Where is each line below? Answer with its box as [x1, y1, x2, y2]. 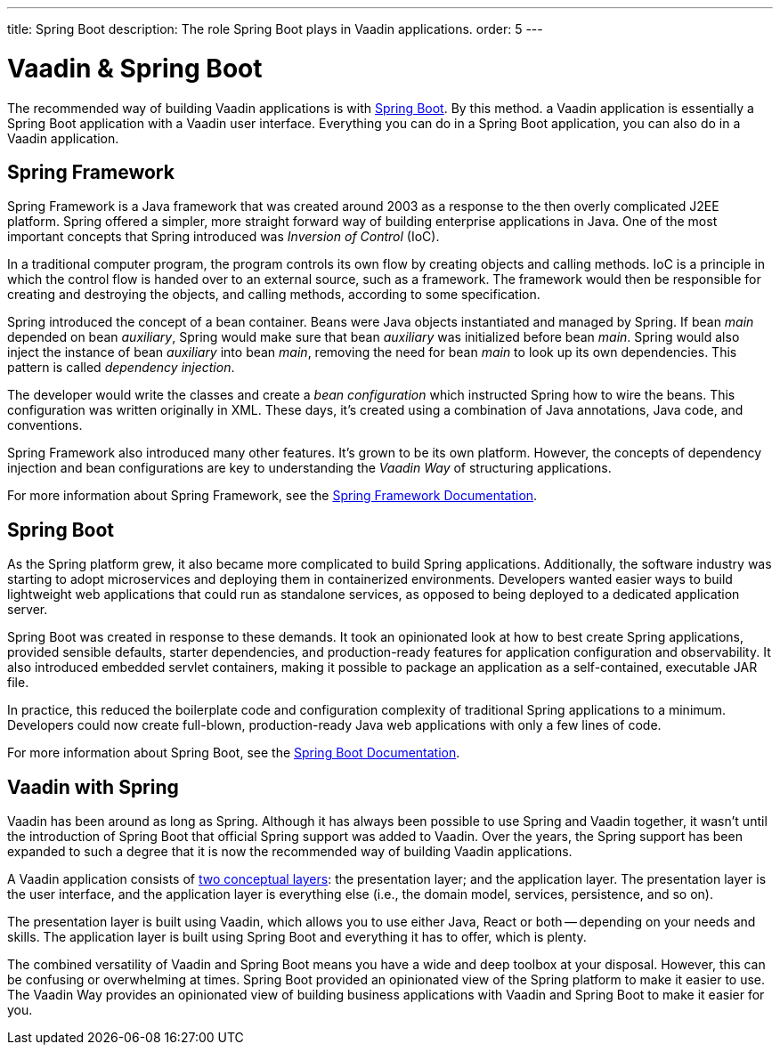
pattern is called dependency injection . [7, 360, 235, 376]
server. [7, 602, 48, 618]
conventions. [7, 417, 83, 433]
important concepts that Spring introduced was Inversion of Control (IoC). [7, 229, 440, 245]
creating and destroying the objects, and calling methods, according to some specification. [7, 287, 540, 303]
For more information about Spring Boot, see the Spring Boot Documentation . [7, 745, 460, 761]
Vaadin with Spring [7, 775, 179, 798]
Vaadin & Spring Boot [7, 53, 263, 84]
